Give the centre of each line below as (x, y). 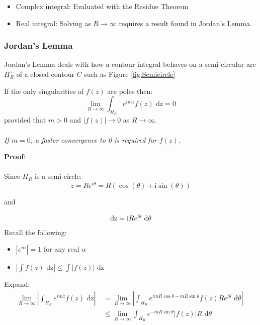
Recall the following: (35, 232)
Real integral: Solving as (53, 23)
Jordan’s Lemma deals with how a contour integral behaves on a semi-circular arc (130, 64)
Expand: (17, 284)
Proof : (15, 156)
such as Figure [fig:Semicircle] (130, 74)
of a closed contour (45, 74)
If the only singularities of (44, 91)
